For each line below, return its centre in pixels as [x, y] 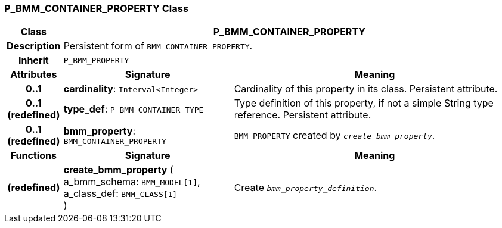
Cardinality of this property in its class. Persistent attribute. [366, 89]
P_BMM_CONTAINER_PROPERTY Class [97, 8]
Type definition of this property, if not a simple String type [364, 103]
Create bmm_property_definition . [306, 188]
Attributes [34, 75]
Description [34, 46]
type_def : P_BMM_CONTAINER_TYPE [134, 109]
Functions [33, 156]
